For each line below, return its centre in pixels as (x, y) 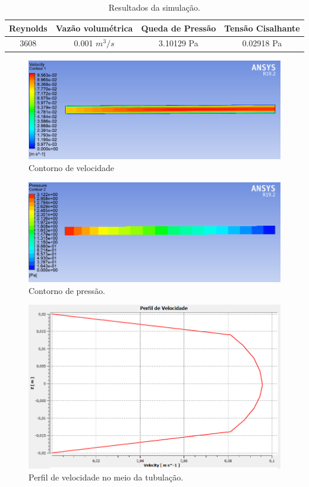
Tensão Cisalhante (262, 28)
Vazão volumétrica (94, 28)
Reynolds (28, 28)
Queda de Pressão (179, 28)
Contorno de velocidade (71, 168)
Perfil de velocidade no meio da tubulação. (106, 477)
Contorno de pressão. (67, 290)
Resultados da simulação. (154, 7)
